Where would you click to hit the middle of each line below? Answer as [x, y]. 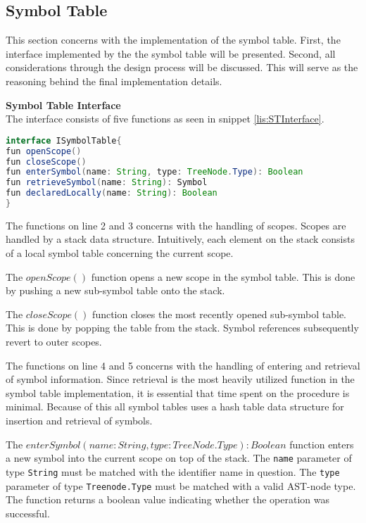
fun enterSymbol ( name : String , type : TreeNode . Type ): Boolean [154, 172]
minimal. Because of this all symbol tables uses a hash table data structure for [175, 407]
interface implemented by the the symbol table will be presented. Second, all [171, 53]
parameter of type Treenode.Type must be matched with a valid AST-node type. [181, 485]
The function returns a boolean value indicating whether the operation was [168, 499]
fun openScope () [44, 151]
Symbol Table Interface [63, 105]
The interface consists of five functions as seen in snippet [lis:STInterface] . [165, 119]
